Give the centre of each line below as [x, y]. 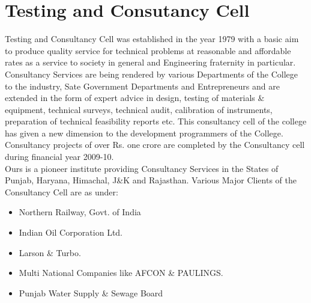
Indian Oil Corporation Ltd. [71, 232]
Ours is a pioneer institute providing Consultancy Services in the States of [142, 168]
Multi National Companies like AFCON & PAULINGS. [121, 273]
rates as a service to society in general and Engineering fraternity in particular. [150, 62]
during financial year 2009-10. [59, 157]
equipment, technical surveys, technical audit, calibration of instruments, [139, 109]
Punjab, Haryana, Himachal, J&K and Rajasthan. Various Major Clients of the [151, 180]
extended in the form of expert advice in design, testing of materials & [135, 98]
